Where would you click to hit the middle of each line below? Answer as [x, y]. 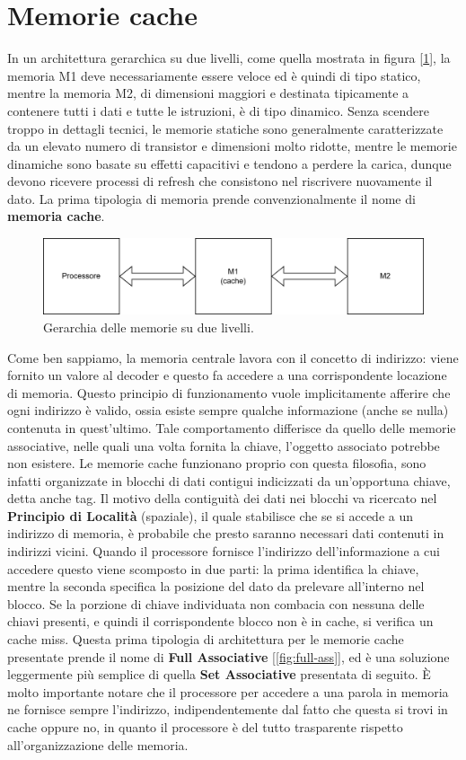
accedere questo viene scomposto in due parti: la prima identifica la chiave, [213, 568]
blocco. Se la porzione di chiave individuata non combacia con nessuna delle [216, 603]
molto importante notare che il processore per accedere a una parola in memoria [228, 691]
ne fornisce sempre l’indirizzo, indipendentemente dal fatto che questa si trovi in [228, 709]
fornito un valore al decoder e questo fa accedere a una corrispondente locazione [227, 375]
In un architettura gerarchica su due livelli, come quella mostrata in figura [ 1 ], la [229, 58]
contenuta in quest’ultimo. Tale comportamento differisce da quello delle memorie [232, 427]
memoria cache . [56, 216]
